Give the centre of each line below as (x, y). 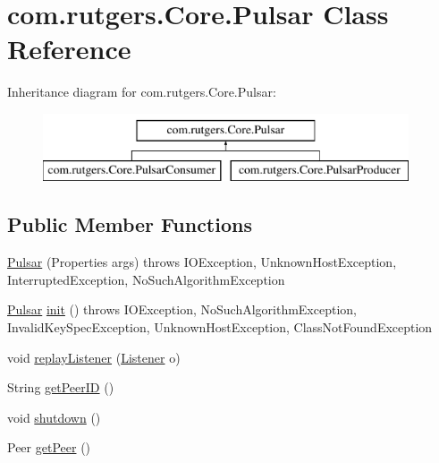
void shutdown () (54, 417)
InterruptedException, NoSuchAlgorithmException (146, 279)
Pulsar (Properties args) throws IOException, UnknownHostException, (202, 262)
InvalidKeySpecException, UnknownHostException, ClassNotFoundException (220, 327)
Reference (69, 49)
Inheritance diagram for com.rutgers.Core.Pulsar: (142, 92)
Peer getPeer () (49, 447)
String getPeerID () (61, 387)
